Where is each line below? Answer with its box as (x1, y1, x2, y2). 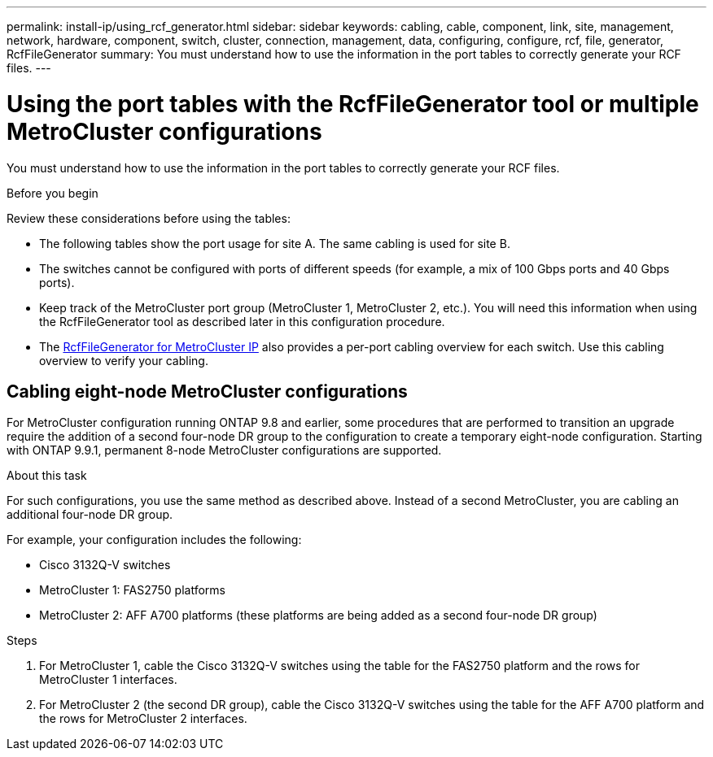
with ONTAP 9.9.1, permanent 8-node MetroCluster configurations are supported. (7, 443, 442, 458)
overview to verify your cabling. (39, 353, 208, 368)
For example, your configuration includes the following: (7, 533, 302, 547)
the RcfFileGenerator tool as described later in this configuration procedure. (39, 314, 445, 328)
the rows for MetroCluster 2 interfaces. (39, 711, 247, 726)
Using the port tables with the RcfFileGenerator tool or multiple (7, 89, 699, 118)
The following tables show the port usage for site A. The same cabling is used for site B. (39, 236, 510, 250)
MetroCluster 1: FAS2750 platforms (39, 583, 225, 598)
